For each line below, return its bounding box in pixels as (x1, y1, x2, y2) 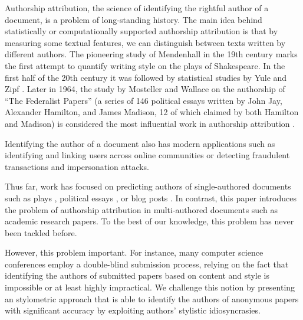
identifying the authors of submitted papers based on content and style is (5, 269, 269, 282)
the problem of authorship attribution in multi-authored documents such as (5, 203, 278, 215)
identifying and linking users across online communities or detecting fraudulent (5, 149, 290, 161)
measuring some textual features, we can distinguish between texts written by (5, 36, 286, 48)
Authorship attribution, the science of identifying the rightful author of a (5, 2, 269, 14)
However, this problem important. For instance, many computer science (5, 246, 264, 259)
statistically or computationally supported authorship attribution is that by (5, 25, 278, 37)
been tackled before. (5, 226, 77, 239)
